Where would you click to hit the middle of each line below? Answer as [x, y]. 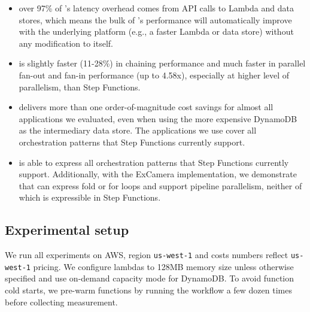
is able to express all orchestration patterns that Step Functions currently [154, 162]
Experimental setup [67, 230]
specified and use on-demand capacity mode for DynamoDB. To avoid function [150, 278]
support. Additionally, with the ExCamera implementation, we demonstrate [158, 174]
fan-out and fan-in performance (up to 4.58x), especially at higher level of [154, 75]
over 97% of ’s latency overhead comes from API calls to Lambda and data [156, 8]
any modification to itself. [66, 43]
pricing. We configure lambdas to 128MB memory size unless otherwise [163, 266]
